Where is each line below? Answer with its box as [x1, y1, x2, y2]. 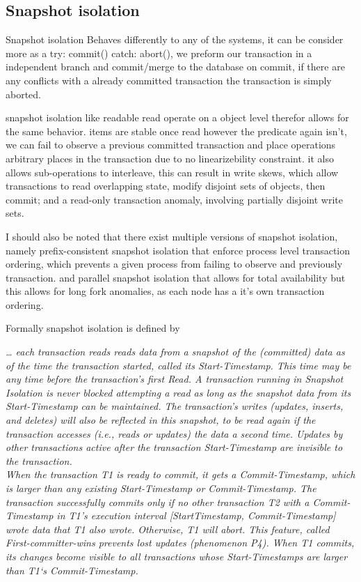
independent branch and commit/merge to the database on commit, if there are [6, 59, 345, 74]
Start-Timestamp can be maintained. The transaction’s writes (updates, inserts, [6, 399, 344, 413]
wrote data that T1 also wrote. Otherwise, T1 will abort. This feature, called [6, 521, 330, 536]
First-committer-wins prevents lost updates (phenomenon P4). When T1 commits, [6, 535, 355, 550]
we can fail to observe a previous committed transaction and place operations [6, 137, 336, 152]
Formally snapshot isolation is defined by [6, 321, 180, 335]
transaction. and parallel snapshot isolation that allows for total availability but [6, 270, 346, 284]
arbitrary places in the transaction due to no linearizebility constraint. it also [6, 151, 334, 165]
